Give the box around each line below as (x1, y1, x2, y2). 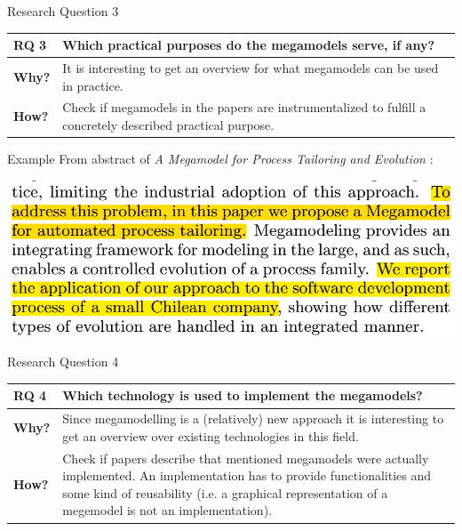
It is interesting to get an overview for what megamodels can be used (62, 58, 439, 76)
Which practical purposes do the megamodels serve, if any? (62, 36, 435, 54)
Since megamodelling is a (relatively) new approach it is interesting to (62, 409, 444, 428)
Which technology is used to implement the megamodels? (62, 386, 423, 405)
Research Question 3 (7, 2, 119, 20)
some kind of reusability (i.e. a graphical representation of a (62, 483, 388, 502)
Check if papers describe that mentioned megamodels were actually (62, 448, 429, 467)
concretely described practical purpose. (62, 115, 275, 133)
